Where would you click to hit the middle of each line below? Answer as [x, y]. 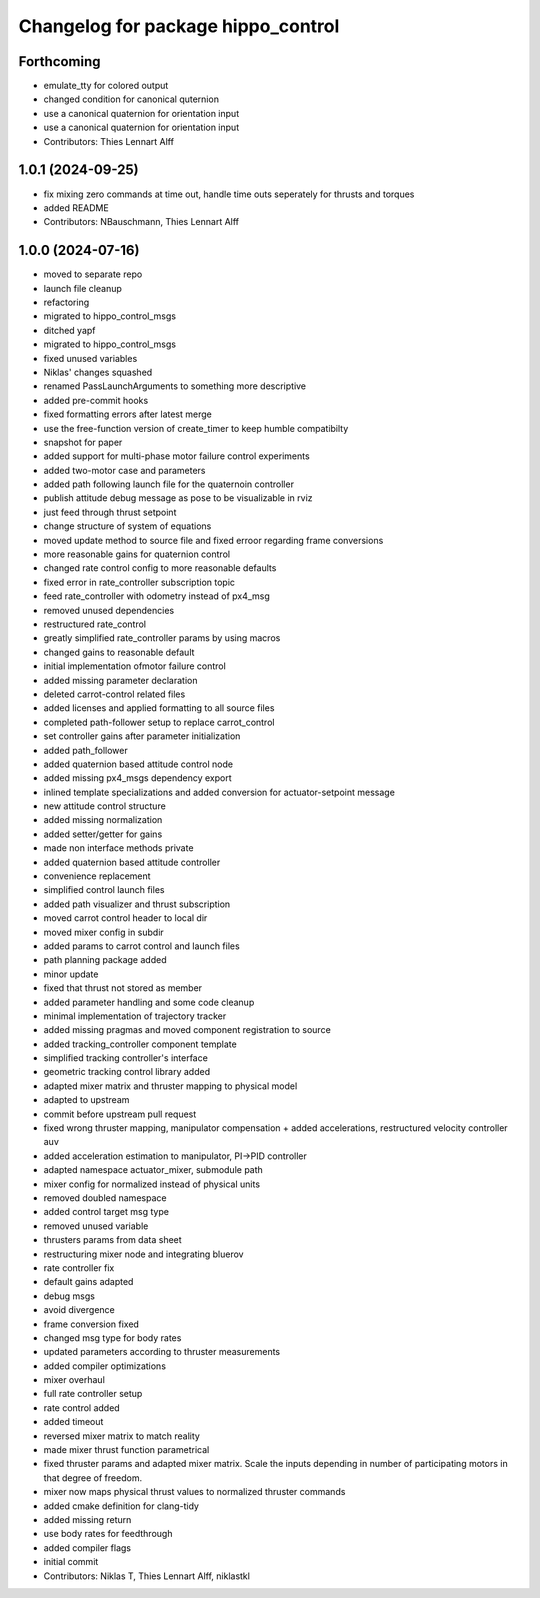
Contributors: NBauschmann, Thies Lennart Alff [141, 222]
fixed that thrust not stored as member [123, 988]
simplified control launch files [104, 890]
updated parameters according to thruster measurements [161, 1352]
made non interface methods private [118, 848]
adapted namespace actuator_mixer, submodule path [153, 1170]
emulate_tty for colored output [106, 86]
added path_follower [86, 750]
